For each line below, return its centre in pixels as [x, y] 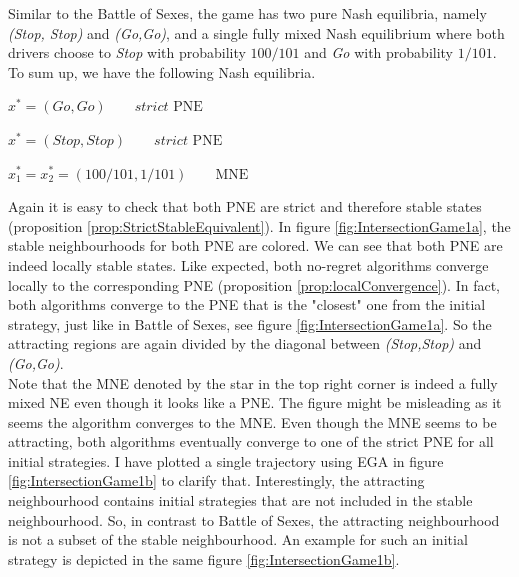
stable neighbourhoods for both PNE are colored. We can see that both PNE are [255, 245]
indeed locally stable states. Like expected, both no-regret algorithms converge [248, 264]
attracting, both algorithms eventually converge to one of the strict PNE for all [251, 441]
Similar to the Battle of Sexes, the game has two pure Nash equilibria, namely [247, 13]
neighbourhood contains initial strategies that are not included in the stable [240, 500]
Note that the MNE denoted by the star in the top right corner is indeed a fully [253, 382]
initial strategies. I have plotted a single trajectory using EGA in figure [226, 460]
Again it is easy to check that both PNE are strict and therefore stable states [245, 206]
